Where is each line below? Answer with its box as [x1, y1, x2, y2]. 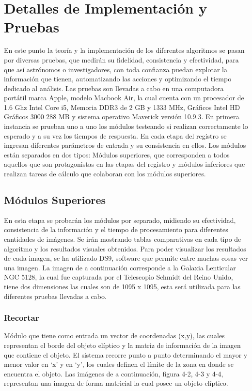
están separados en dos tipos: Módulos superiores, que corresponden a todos [4, 149, 230, 159]
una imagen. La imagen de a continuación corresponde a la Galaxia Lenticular [4, 262, 236, 272]
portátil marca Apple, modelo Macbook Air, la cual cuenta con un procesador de [4, 93, 244, 103]
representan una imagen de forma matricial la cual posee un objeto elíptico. [4, 378, 228, 388]
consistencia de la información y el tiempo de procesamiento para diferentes [4, 224, 228, 235]
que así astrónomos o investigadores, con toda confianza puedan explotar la [4, 64, 227, 74]
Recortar [4, 312, 39, 324]
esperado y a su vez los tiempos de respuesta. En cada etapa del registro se [4, 130, 227, 141]
